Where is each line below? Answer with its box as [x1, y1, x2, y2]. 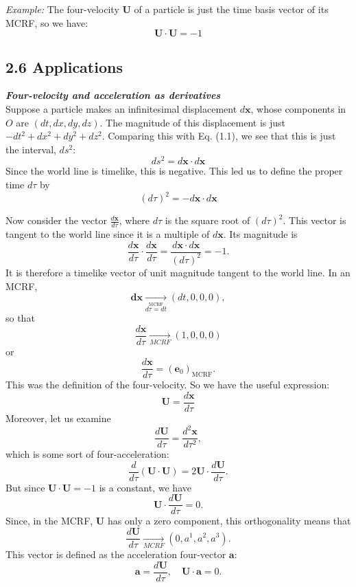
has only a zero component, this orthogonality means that [107, 513, 351, 528]
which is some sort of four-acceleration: [5, 447, 169, 461]
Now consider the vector [5, 213, 107, 228]
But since [5, 480, 45, 494]
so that [5, 311, 35, 325]
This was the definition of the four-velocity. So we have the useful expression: [5, 377, 330, 392]
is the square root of [165, 213, 250, 228]
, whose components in [250, 101, 346, 115]
